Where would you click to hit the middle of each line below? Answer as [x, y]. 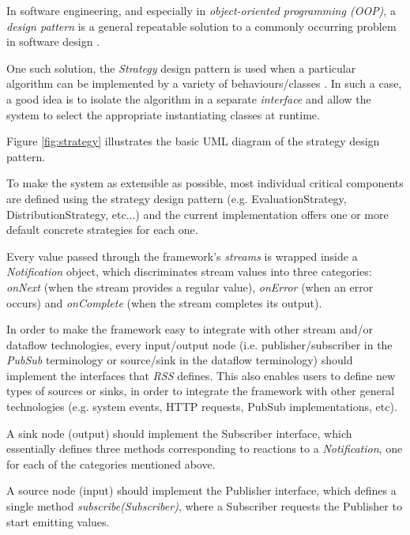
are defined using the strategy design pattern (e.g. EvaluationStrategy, [177, 198]
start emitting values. [58, 521]
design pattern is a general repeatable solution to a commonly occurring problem [201, 26]
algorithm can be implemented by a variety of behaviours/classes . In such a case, [204, 83]
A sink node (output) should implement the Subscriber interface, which [179, 433]
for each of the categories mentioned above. [111, 463]
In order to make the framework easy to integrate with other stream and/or [190, 329]
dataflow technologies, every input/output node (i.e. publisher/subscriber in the [199, 344]
